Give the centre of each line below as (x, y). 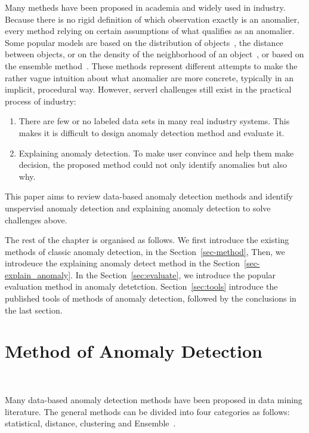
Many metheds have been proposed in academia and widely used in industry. (145, 7)
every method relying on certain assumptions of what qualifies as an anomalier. (150, 31)
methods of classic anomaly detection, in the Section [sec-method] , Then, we (145, 251)
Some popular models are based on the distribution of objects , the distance (144, 42)
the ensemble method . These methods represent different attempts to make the (151, 65)
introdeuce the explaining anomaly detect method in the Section (123, 263)
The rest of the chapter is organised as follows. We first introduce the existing (147, 240)
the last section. (34, 310)
